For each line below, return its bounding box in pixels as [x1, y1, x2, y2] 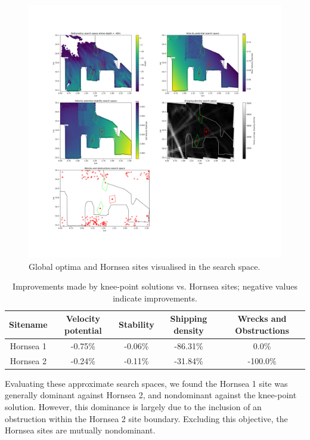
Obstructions [235, 324, 289, 336]
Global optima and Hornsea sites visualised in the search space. [29, 260, 261, 272]
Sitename [9, 318, 48, 331]
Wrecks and [237, 312, 287, 325]
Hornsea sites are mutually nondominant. [5, 424, 156, 436]
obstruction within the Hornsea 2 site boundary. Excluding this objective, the [5, 412, 288, 424]
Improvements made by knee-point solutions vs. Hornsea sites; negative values [13, 280, 297, 293]
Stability [119, 318, 154, 331]
